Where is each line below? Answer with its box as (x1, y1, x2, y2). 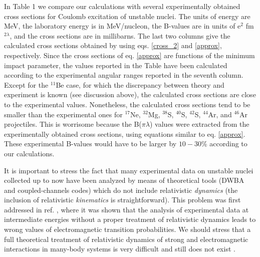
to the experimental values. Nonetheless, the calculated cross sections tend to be (4, 99, 250, 109)
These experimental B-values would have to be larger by (4, 138, 177, 149)
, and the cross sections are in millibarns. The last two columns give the (10, 30, 230, 41)
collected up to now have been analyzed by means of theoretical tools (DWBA (4, 175, 244, 185)
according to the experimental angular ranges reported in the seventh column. (4, 70, 243, 80)
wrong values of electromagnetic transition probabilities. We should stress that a (4, 224, 251, 234)
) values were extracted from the (149, 119, 249, 129)
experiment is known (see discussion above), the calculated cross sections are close (4, 89, 256, 100)
